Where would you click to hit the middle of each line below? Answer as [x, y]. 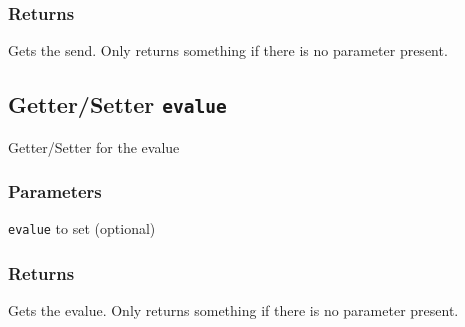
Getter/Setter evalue [117, 104]
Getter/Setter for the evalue [94, 146]
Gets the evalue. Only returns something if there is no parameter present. [233, 310]
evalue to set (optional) [82, 228]
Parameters [55, 191]
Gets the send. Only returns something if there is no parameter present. [228, 50]
